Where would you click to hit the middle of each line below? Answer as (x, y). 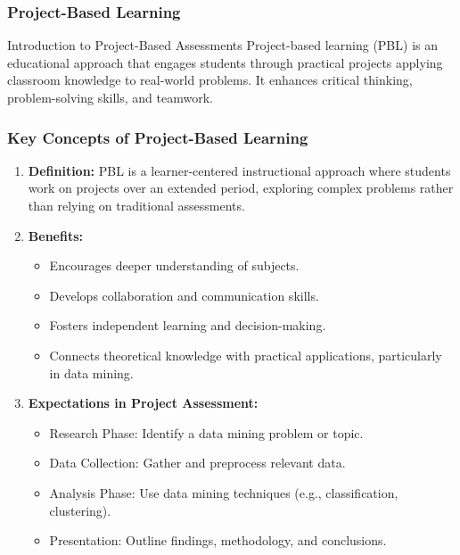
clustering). (80, 510)
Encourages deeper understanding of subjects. (174, 265)
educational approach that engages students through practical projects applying (225, 62)
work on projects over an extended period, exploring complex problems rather (241, 188)
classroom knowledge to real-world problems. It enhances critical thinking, (210, 80)
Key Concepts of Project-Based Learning (158, 137)
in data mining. (91, 373)
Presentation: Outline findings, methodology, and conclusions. (218, 540)
